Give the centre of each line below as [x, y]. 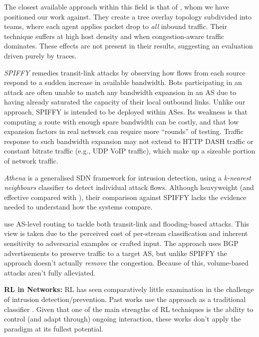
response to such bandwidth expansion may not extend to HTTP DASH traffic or [129, 141]
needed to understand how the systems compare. [78, 207]
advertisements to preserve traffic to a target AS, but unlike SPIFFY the [116, 253]
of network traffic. [31, 160]
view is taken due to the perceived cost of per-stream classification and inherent [126, 233]
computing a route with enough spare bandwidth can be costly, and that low [122, 121]
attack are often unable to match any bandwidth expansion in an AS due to [120, 92]
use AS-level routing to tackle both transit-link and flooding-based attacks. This [127, 223]
